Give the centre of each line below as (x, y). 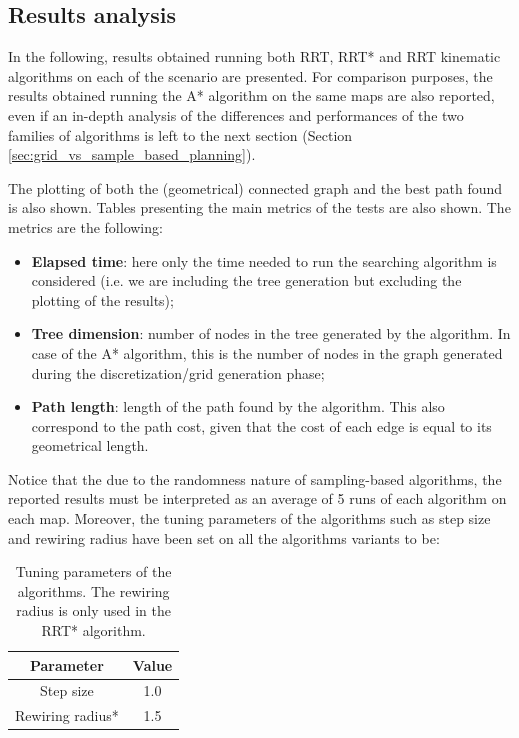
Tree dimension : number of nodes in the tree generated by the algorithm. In (271, 333)
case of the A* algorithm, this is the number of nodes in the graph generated (267, 352)
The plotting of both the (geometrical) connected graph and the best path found (255, 187)
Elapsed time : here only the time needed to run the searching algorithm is (264, 260)
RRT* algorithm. (93, 630)
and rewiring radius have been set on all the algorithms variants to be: (224, 537)
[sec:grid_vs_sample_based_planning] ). (132, 154)
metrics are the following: (85, 226)
